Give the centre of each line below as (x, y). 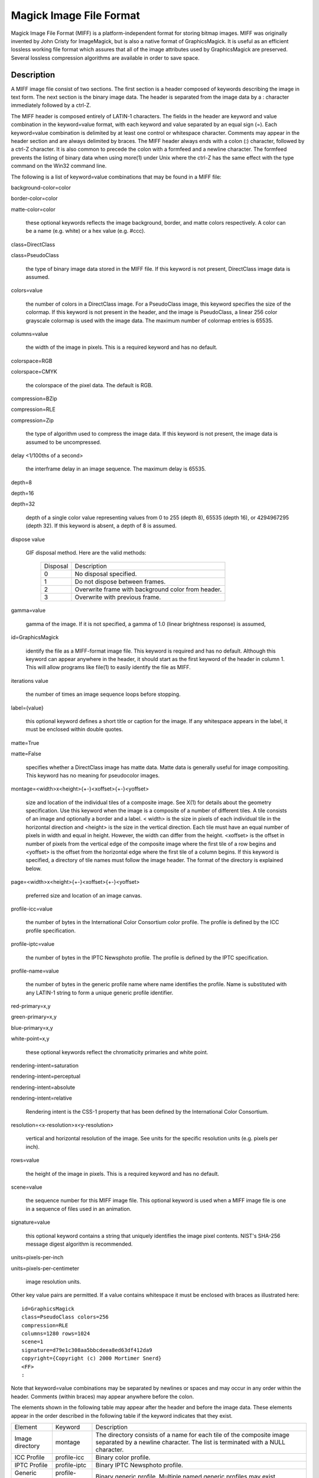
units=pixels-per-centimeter (45, 1268)
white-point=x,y (30, 1039)
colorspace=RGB (32, 361)
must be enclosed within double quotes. (74, 730)
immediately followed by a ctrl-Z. (51, 105)
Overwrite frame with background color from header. (148, 589)
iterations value (30, 680)
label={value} (27, 708)
